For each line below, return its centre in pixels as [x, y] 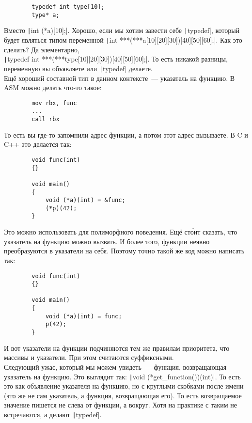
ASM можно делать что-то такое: [53, 87]
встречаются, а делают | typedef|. [53, 414]
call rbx [46, 119]
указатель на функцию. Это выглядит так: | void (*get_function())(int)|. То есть [122, 376]
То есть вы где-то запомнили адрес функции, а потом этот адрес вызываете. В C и [126, 134]
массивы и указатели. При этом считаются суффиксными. [89, 357]
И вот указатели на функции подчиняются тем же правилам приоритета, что [117, 348]
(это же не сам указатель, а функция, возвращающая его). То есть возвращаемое [123, 395]
